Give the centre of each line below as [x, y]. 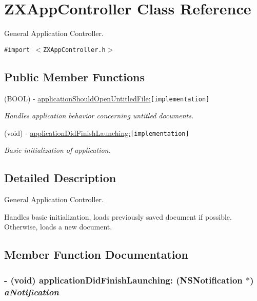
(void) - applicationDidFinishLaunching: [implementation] [97, 132]
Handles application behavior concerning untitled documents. [99, 116]
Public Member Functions [74, 76]
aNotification [32, 291]
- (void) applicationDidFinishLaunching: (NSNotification [123, 280]
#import [17, 50]
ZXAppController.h [74, 50]
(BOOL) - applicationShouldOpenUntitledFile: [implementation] [107, 98]
